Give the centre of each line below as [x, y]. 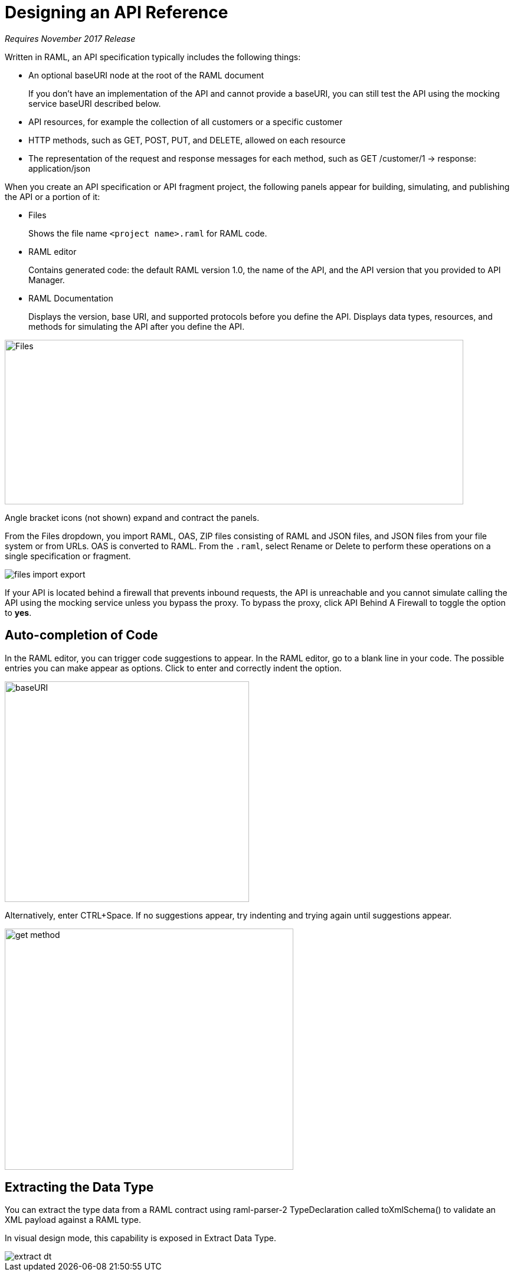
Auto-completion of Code [81, 635]
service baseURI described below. [95, 103]
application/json [59, 168]
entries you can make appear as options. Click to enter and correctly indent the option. [173, 668]
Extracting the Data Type [79, 1188]
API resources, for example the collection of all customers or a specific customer [186, 122]
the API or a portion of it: [53, 196]
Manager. [47, 280]
